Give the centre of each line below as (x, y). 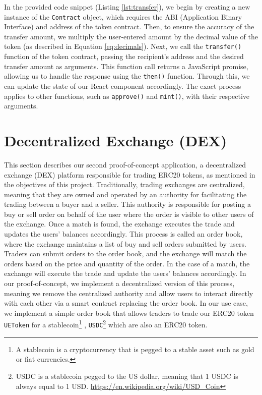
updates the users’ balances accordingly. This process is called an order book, (123, 234)
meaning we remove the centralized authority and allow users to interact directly (129, 293)
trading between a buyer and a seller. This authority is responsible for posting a (127, 204)
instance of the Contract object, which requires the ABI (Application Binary (123, 16)
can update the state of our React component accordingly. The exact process (123, 86)
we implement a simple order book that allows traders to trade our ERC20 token (129, 313)
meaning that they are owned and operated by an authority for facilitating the (125, 194)
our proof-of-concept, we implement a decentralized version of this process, (119, 283)
